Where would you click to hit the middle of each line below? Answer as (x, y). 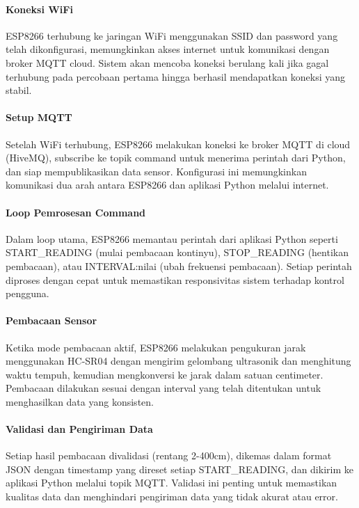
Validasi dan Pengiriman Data (79, 429)
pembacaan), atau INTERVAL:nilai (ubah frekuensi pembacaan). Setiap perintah (179, 265)
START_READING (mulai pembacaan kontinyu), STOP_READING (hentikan (177, 252)
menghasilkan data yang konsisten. (80, 401)
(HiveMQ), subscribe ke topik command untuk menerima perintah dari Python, (176, 158)
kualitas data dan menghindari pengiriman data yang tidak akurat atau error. (172, 497)
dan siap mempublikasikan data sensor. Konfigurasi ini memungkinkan (156, 171)
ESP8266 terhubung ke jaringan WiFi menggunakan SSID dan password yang (172, 35)
